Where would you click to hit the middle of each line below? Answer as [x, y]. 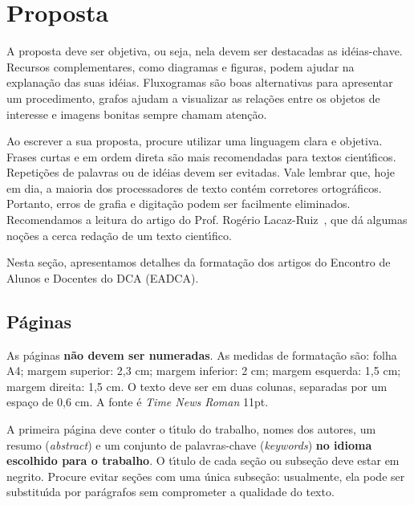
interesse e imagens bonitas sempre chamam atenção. [137, 114]
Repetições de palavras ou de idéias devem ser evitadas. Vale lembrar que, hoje [201, 172]
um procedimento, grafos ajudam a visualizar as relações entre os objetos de [193, 98]
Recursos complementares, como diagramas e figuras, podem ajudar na [181, 66]
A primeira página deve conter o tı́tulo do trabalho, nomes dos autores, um [191, 429]
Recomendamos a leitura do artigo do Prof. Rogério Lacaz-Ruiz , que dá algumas [207, 220]
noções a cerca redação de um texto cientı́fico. [119, 235]
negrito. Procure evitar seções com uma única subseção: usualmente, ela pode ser [206, 476]
